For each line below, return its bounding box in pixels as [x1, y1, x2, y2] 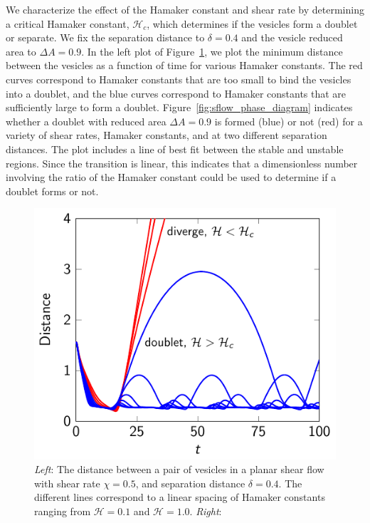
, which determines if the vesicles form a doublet [147, 16, 358, 31]
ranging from [34, 503, 91, 518]
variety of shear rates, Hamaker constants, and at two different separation [6, 128, 327, 143]
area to [6, 43, 36, 58]
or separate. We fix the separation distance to [6, 30, 205, 45]
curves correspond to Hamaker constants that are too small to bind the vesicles [6, 71, 351, 86]
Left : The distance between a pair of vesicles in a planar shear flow [34, 462, 324, 477]
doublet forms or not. [6, 183, 99, 198]
